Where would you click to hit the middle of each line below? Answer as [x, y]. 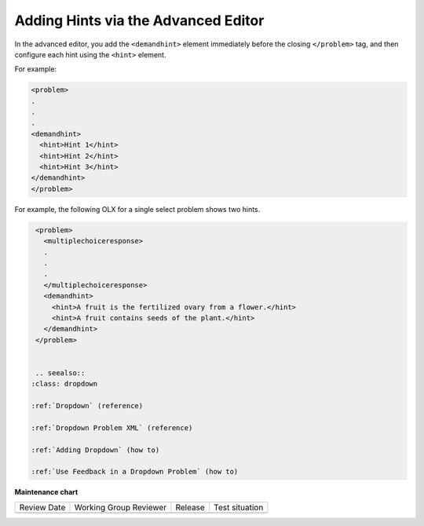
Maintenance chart [46, 492]
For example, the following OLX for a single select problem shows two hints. [137, 209]
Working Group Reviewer [121, 507]
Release [190, 507]
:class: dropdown [64, 384]
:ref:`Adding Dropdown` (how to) [95, 450]
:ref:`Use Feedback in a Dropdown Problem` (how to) [135, 472]
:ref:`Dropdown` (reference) [87, 406]
